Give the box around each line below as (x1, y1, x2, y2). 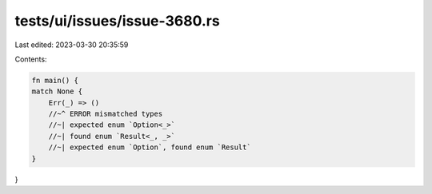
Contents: (14, 54, 47, 64)
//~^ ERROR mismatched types (48, 109, 163, 119)
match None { (31, 87, 83, 96)
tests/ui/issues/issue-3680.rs (14, 12, 220, 30)
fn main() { (31, 76, 79, 85)
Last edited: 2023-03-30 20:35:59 (14, 40, 129, 49)
